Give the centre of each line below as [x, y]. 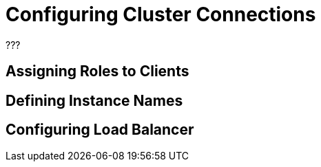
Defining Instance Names [94, 100]
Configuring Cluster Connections [161, 14]
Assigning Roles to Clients [97, 71]
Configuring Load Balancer [100, 130]
